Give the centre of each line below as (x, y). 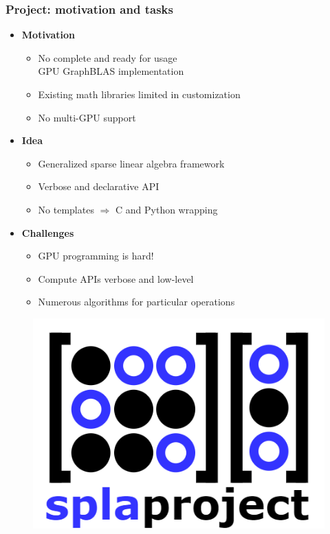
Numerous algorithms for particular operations (136, 302)
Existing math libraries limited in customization (139, 94)
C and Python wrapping (167, 209)
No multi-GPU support (87, 117)
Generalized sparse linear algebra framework (131, 163)
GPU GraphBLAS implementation (111, 71)
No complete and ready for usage (108, 57)
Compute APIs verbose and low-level (116, 278)
